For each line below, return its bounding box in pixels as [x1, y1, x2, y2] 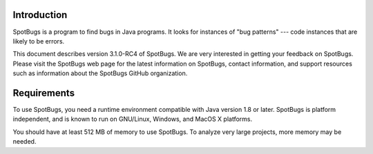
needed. [12, 137, 37, 146]
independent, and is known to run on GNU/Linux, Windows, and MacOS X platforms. [12, 115, 253, 124]
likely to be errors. [12, 37, 65, 45]
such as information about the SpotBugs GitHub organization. [12, 69, 188, 77]
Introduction [12, 9, 68, 21]
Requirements [12, 87, 75, 99]
